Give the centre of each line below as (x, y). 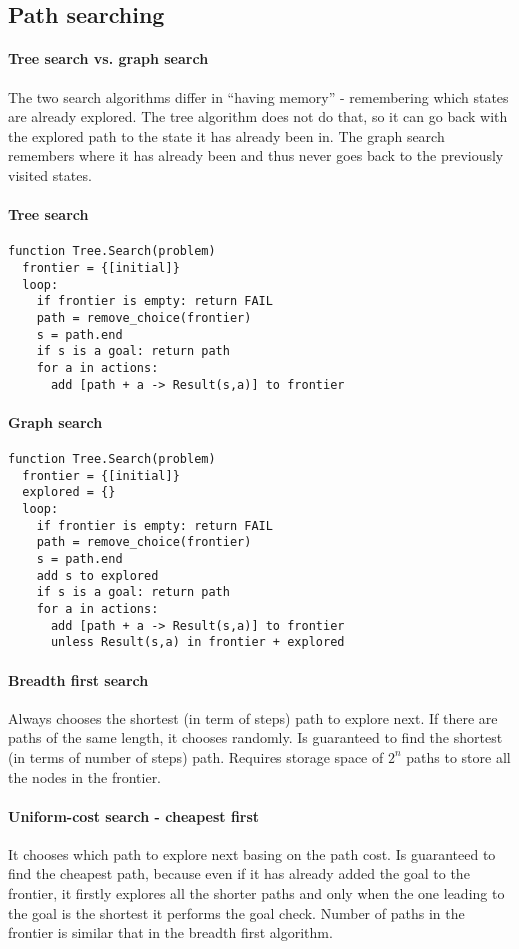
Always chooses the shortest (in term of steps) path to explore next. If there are (253, 717)
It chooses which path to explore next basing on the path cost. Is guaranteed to (252, 853)
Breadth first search (78, 679)
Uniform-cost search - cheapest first (134, 815)
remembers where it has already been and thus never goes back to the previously (256, 155)
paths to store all (458, 756)
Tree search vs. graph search (108, 58)
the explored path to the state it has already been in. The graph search (226, 135)
